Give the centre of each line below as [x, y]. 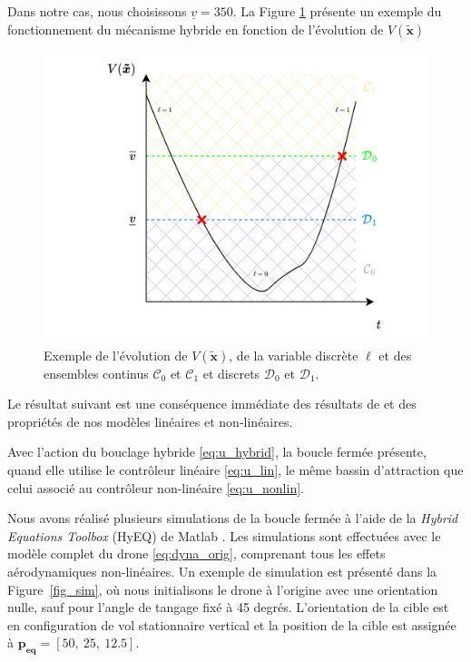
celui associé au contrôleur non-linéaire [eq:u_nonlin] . [156, 487]
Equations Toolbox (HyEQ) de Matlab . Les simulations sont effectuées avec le [224, 535]
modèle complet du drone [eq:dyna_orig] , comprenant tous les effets [196, 553]
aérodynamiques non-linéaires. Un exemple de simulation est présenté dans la [222, 572]
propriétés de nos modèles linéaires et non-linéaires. [150, 421]
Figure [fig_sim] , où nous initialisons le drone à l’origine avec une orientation [223, 589]
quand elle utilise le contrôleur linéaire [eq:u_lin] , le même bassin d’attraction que [235, 470]
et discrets [231, 373]
